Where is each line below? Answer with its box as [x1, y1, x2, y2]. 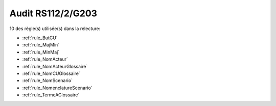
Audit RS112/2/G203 [9, 8, 97, 19]
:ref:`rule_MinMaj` [22, 49, 60, 55]
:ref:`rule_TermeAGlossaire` [22, 92, 80, 98]
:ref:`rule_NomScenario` [22, 77, 73, 84]
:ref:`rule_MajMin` [22, 42, 60, 48]
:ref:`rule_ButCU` [22, 35, 58, 41]
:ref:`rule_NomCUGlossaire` [22, 70, 80, 76]
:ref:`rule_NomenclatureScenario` [22, 85, 93, 91]
